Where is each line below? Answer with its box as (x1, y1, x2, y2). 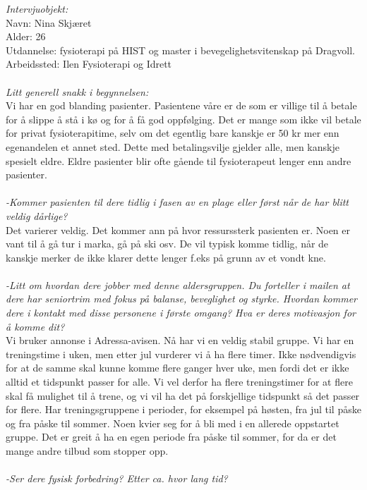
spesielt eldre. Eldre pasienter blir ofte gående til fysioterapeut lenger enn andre (6, 153, 351, 168)
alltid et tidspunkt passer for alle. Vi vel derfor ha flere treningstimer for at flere (6, 374, 353, 389)
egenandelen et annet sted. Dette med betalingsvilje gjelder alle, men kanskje (6, 139, 339, 154)
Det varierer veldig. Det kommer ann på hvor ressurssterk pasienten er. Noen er (6, 222, 351, 237)
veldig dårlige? (6, 208, 68, 223)
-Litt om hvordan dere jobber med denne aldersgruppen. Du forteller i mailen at (6, 277, 350, 292)
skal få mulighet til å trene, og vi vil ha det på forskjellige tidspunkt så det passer (6, 388, 360, 403)
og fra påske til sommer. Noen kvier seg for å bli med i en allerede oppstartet (6, 415, 339, 430)
